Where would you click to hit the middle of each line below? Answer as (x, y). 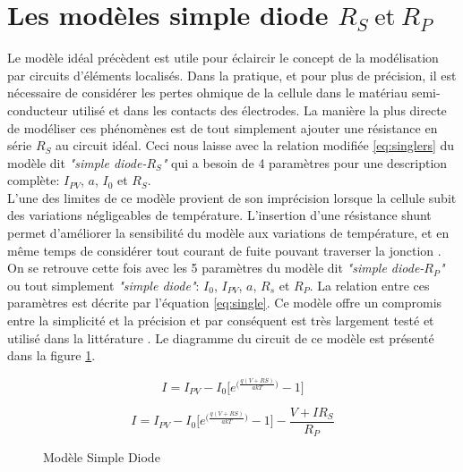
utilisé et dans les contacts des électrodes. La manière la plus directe (259, 110)
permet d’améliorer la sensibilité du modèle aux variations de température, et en (228, 233)
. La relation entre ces (369, 285)
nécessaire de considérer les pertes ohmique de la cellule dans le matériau (208, 93)
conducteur (38, 110)
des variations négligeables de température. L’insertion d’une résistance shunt (219, 215)
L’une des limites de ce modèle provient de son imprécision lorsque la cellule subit (232, 197)
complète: (34, 180)
